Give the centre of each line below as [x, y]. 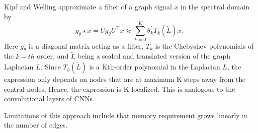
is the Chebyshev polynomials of [204, 45]
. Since [50, 67]
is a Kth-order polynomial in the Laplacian [155, 67]
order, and [53, 56]
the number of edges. [36, 125]
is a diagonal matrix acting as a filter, [86, 45]
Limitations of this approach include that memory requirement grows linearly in [126, 115]
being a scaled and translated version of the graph [154, 56]
